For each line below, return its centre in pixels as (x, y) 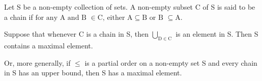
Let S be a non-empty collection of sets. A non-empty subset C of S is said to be (130, 7)
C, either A (115, 18)
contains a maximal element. (49, 45)
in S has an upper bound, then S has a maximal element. (93, 73)
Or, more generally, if (37, 62)
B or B (153, 18)
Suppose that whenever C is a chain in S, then (77, 34)
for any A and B (61, 18)
